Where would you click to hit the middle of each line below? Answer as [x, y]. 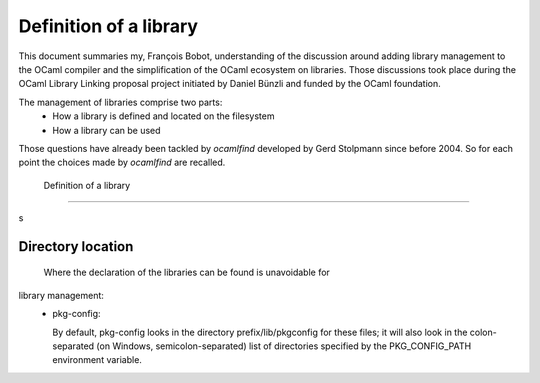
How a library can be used [106, 130]
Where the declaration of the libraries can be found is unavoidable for [186, 272]
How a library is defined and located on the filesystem [163, 116]
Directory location [76, 246]
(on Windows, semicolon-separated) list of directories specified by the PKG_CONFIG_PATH [284, 346]
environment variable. [97, 360]
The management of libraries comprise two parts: [120, 102]
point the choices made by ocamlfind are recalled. [122, 162]
